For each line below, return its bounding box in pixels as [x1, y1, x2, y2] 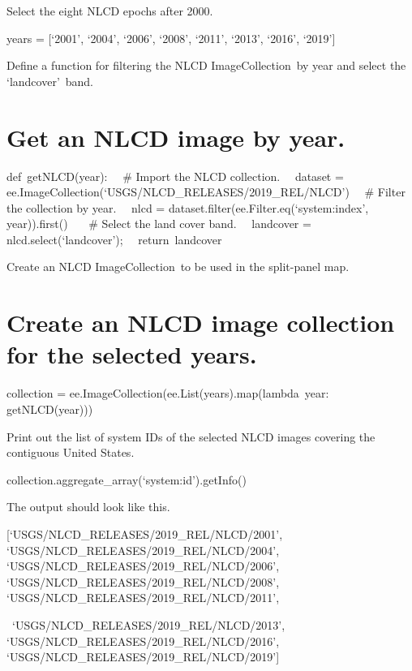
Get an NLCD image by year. [6, 120, 345, 153]
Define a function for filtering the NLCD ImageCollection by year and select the [6, 57, 406, 74]
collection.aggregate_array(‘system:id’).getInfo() [6, 471, 247, 488]
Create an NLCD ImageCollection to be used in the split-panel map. [6, 258, 350, 275]
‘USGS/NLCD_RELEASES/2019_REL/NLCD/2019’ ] [6, 648, 280, 665]
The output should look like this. [6, 498, 170, 515]
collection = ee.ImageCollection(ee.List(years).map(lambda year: [6, 385, 329, 402]
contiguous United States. [6, 444, 135, 461]
